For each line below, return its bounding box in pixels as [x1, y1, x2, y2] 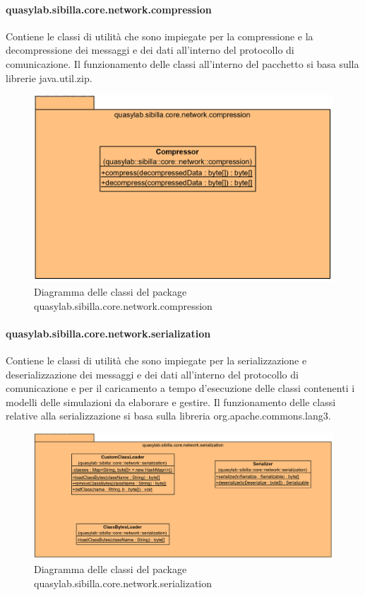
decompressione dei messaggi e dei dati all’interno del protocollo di [6, 42, 294, 57]
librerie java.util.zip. [6, 70, 92, 85]
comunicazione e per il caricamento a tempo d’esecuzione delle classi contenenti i [6, 381, 355, 395]
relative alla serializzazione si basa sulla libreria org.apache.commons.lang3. [6, 408, 331, 423]
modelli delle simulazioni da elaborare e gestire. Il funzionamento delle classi [6, 394, 336, 409]
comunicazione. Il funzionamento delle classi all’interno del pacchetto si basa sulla [6, 56, 359, 71]
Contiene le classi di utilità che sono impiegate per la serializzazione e [6, 352, 307, 367]
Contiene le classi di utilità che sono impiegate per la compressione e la [6, 28, 313, 43]
